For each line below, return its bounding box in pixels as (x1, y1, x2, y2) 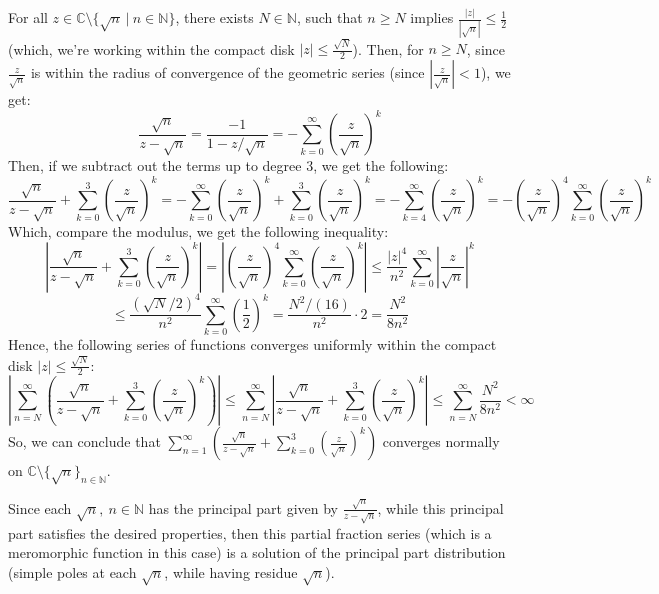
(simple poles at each (8, 561, 137, 582)
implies (410, 7, 454, 28)
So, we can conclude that (8, 431, 161, 452)
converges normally (382, 431, 500, 452)
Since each (8, 497, 72, 518)
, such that (296, 7, 363, 28)
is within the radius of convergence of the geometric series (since (30, 62, 425, 83)
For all (8, 7, 48, 28)
